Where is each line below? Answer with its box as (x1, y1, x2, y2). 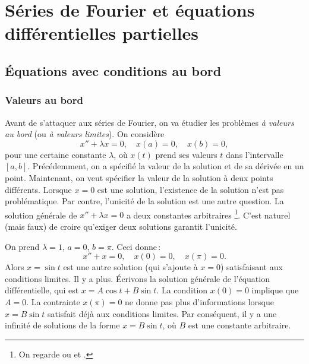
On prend (5, 240, 40, 252)
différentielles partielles (5, 21, 199, 45)
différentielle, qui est (5, 284, 79, 296)
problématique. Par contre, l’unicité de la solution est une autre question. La (5, 195, 284, 207)
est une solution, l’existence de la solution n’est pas (97, 183, 284, 195)
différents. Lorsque (5, 183, 72, 195)
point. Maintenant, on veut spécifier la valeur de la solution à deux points (5, 171, 273, 183)
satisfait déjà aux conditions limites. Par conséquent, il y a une (47, 307, 277, 319)
